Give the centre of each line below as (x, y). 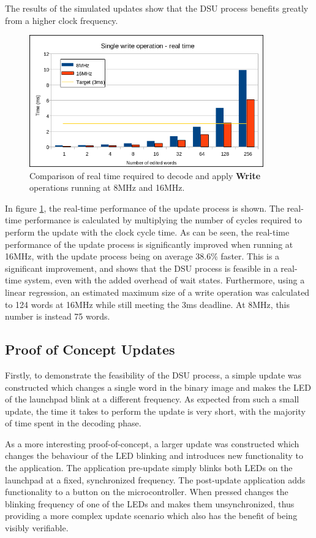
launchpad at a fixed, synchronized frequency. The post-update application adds (155, 479)
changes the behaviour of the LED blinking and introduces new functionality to (154, 455)
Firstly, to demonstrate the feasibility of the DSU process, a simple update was (153, 375)
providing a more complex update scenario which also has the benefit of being (151, 516)
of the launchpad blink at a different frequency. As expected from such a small (152, 399)
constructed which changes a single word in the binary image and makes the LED (158, 387)
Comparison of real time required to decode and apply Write (145, 175)
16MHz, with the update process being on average (99, 256)
